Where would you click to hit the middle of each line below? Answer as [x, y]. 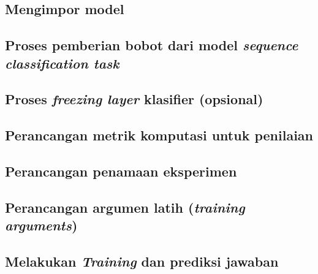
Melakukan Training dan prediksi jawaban [142, 261]
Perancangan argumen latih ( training [125, 207]
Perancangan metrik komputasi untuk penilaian [159, 135]
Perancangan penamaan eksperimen [121, 171]
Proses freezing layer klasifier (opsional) [134, 99]
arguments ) [41, 225]
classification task [62, 63]
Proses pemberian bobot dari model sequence [152, 45]
